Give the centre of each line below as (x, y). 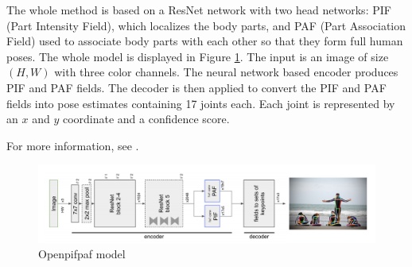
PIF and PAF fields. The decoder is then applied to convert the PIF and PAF (196, 87)
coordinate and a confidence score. (146, 119)
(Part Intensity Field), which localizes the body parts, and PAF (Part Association (206, 25)
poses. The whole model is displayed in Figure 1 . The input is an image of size (198, 56)
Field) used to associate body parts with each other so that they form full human (205, 41)
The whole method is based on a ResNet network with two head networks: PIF (199, 10)
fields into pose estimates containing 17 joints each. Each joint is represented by (201, 103)
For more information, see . (73, 145)
